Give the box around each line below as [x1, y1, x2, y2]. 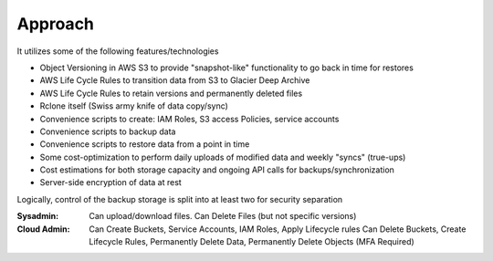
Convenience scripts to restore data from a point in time [39, 139, 250, 150]
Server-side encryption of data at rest [39, 177, 182, 188]
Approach [16, 14, 95, 34]
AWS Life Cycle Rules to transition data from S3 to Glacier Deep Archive [39, 75, 310, 86]
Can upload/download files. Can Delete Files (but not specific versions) [89, 211, 357, 222]
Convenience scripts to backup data [39, 126, 176, 137]
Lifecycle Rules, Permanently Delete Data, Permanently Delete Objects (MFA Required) [89, 236, 414, 247]
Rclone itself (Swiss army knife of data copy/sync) [39, 100, 228, 111]
